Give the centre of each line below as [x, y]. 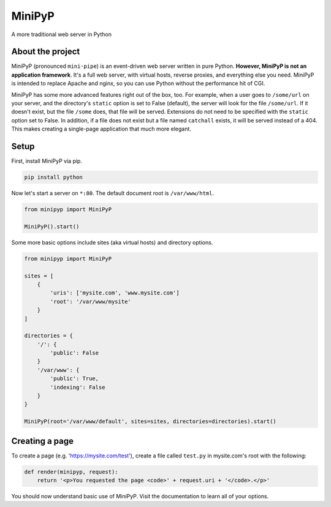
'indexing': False [78, 387]
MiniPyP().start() [52, 226]
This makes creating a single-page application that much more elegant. [101, 129]
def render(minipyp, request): [71, 472]
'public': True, [74, 379]
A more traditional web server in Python [61, 34]
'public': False [74, 353]
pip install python [53, 177]
